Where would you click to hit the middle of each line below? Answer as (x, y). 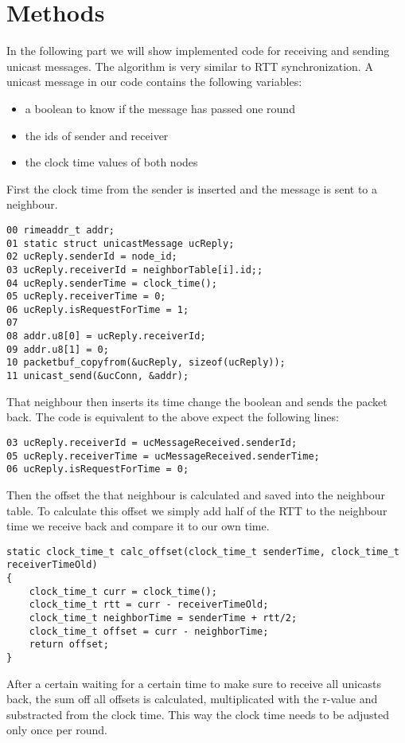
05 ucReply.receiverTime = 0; (86, 297)
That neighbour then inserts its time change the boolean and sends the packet (197, 401)
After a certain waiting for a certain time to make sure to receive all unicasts (194, 683)
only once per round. (57, 730)
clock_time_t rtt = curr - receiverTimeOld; (149, 605)
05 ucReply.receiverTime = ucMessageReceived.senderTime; (163, 456)
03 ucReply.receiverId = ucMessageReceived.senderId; (152, 442)
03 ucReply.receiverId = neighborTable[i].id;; (135, 270)
